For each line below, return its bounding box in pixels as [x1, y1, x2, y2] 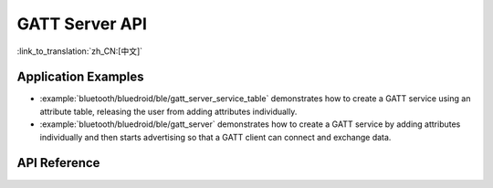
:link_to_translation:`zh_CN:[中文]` [16, 46, 143, 57]
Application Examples [16, 69, 145, 85]
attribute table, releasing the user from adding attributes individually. [39, 106, 298, 117]
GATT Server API [16, 14, 148, 34]
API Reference [16, 155, 100, 171]
